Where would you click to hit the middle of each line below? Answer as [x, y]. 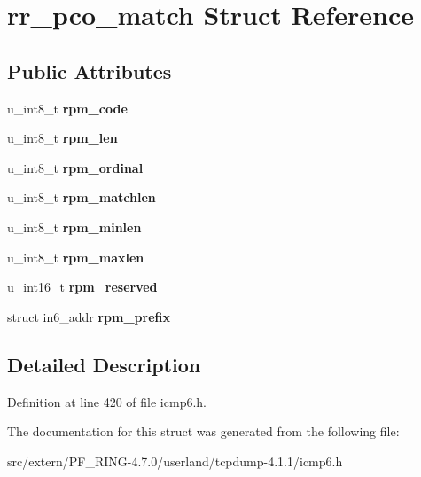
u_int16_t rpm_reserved [82, 287]
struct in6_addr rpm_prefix [89, 316]
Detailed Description [104, 364]
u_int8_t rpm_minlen [74, 227]
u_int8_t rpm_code [67, 108]
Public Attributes [90, 70]
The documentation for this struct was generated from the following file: [203, 431]
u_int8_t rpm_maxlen [76, 257]
